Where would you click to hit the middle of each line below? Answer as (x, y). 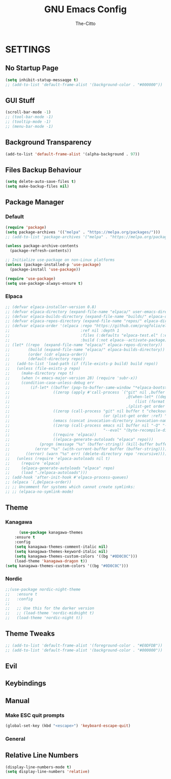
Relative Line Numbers (42, 755)
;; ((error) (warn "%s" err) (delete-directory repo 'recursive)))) (86, 454)
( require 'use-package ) (31, 279)
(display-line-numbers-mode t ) (38, 767)
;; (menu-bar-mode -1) (29, 126)
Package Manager (35, 202)
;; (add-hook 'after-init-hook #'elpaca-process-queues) (67, 477)
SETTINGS (28, 49)
